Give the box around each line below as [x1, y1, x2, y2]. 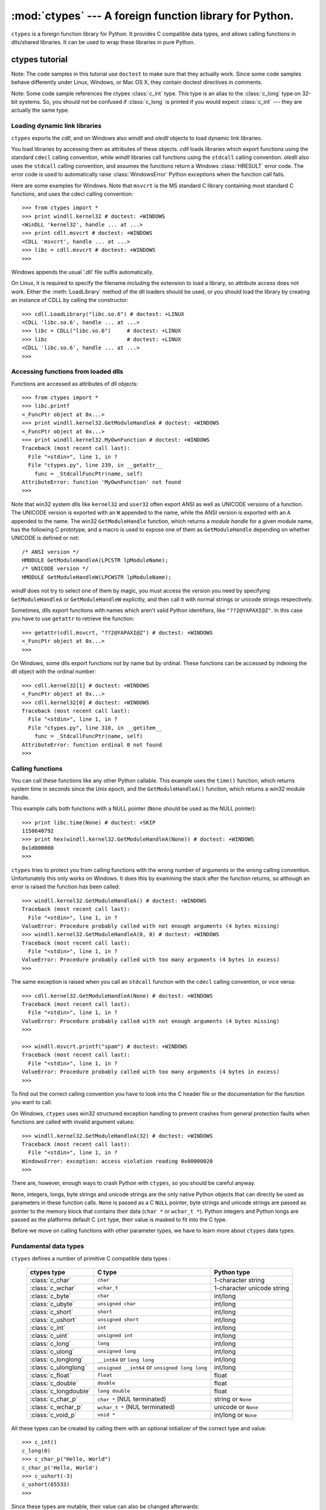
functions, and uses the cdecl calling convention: [11, 190, 133, 198]
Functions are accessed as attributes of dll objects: [11, 380, 138, 387]
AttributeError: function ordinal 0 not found [22, 741, 162, 748]
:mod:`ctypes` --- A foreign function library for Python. [11, 9, 294, 22]
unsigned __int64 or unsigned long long [97, 1363, 208, 1371]
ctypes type [30, 1268, 66, 1276]
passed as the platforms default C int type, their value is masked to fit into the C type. [11, 1216, 228, 1223]
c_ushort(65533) [22, 1481, 70, 1488]
